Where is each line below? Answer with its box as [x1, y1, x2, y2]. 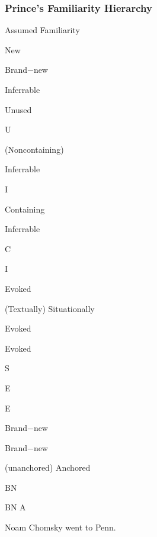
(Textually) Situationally [5, 302, 95, 314]
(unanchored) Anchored [5, 461, 91, 474]
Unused [5, 103, 32, 115]
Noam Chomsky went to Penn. [5, 521, 116, 533]
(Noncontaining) [5, 143, 64, 155]
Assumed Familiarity [5, 24, 80, 36]
